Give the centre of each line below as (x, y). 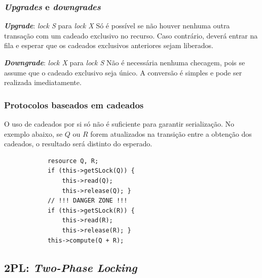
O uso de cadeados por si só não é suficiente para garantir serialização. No (119, 124)
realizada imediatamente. (43, 82)
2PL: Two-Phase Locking (71, 267)
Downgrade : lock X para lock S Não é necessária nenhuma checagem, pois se (125, 62)
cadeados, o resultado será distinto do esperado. (78, 144)
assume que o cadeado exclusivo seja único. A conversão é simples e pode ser (123, 72)
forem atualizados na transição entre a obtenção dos (171, 133)
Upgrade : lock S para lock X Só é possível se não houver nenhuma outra (117, 26)
